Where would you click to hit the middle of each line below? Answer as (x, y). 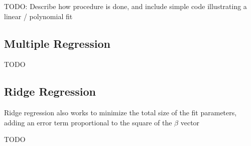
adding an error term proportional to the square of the (88, 122)
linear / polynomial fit (38, 16)
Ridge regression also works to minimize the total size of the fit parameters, (120, 113)
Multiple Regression (57, 43)
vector (190, 122)
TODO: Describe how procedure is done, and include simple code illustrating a (125, 6)
